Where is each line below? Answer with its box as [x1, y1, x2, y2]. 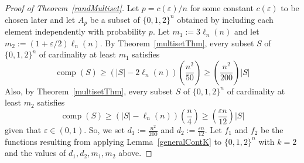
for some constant [190, 2, 254, 13]
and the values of [5, 147, 66, 159]
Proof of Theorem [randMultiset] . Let [5, 2, 139, 13]
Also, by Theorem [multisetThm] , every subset [5, 84, 173, 97]
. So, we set [84, 124, 125, 136]
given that [5, 124, 42, 136]
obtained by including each [177, 13, 274, 25]
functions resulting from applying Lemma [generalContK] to [5, 135, 221, 147]
